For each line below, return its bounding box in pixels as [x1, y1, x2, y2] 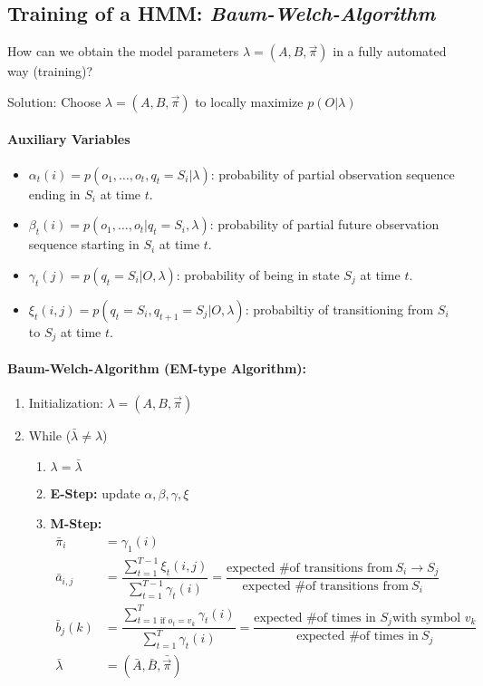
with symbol [391, 611, 461, 624]
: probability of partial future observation [209, 215, 440, 234]
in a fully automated [333, 42, 447, 61]
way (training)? [7, 62, 93, 81]
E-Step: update [50, 483, 140, 502]
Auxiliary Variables [7, 130, 130, 149]
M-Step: [50, 514, 102, 533]
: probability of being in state [176, 265, 340, 284]
